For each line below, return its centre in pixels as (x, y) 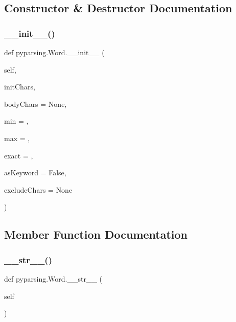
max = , (17, 138)
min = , (16, 121)
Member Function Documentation (96, 234)
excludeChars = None (38, 189)
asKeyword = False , (35, 172)
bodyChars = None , (36, 103)
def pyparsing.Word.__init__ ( (54, 52)
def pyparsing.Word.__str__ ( (53, 278)
